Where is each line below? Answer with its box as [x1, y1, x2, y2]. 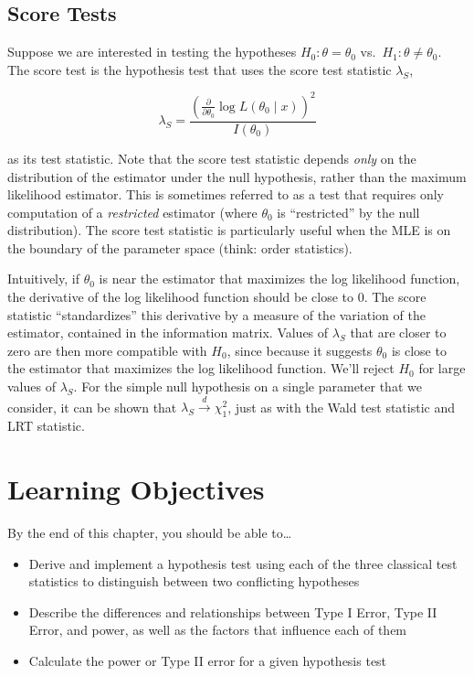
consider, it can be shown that [7, 397, 177, 416]
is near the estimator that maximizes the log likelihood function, [99, 269, 460, 288]
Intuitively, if [7, 269, 79, 288]
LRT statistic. [7, 416, 85, 435]
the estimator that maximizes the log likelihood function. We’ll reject [7, 359, 395, 378]
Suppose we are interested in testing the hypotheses [7, 42, 297, 61]
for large [418, 359, 466, 378]
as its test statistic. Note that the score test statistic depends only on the [7, 148, 416, 167]
